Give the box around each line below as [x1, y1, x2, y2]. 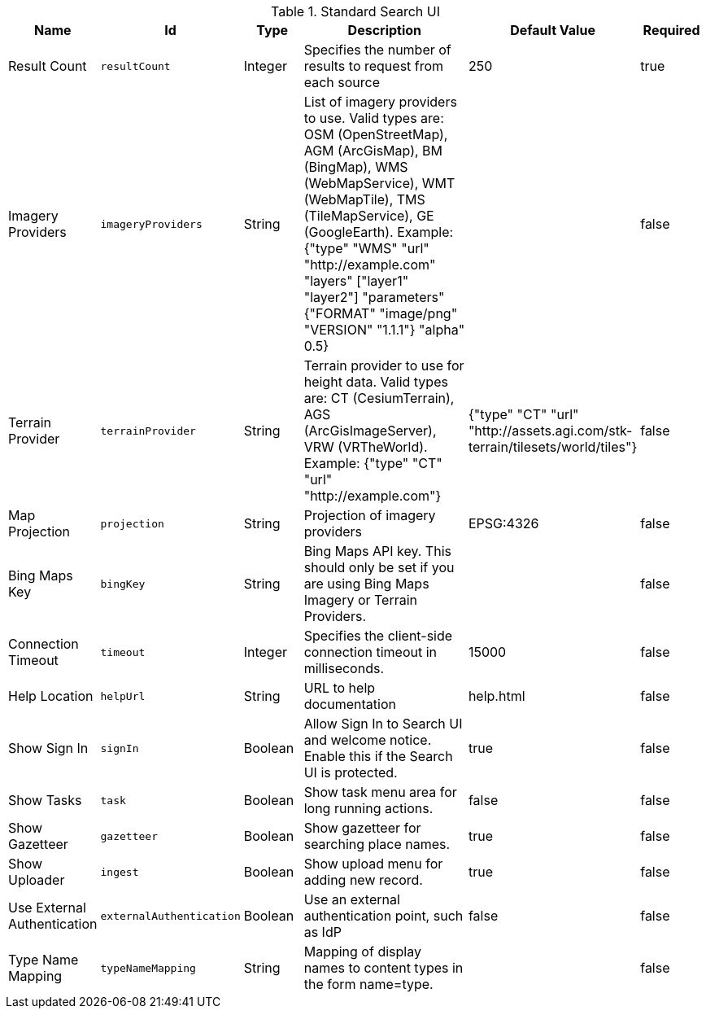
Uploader [8, 872, 65, 888]
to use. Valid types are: [303, 110, 444, 126]
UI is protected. [303, 764, 398, 781]
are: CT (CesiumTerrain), [303, 390, 455, 406]
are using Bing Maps [303, 575, 429, 592]
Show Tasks [8, 792, 82, 808]
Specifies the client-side [303, 628, 453, 644]
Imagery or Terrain [303, 592, 418, 608]
